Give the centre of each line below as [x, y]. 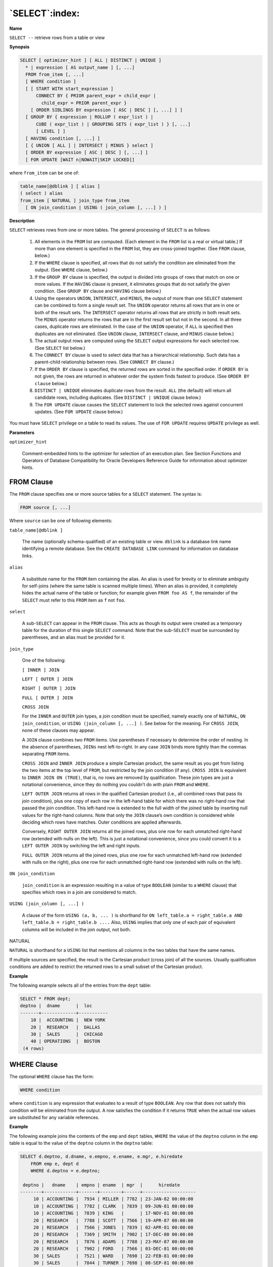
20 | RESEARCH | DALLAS [65, 1027]
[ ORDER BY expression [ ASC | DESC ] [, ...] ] [87, 153]
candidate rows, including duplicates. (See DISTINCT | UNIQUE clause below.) [118, 397]
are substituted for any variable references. [54, 1117]
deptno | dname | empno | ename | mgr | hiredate [102, 1185]
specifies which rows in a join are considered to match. [79, 892]
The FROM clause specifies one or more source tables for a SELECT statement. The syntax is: [106, 494]
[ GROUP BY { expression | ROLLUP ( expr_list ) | [89, 117]
